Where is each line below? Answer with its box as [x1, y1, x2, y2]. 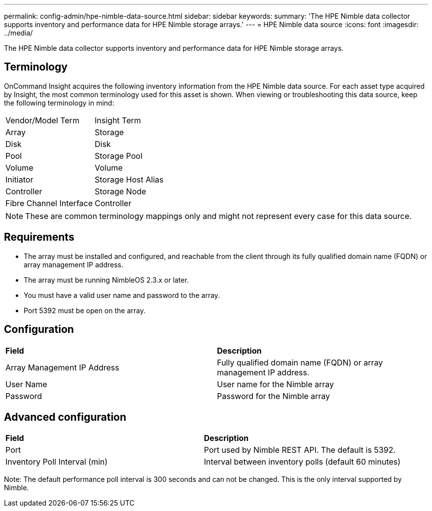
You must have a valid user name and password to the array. [24, 291, 220, 299]
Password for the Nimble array [217, 391, 330, 401]
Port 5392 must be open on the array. [24, 306, 145, 315]
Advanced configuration [4, 410, 127, 423]
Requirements [4, 231, 74, 244]
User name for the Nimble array [217, 379, 334, 389]
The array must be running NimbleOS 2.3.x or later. [24, 275, 189, 284]
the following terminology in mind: [4, 98, 114, 107]
